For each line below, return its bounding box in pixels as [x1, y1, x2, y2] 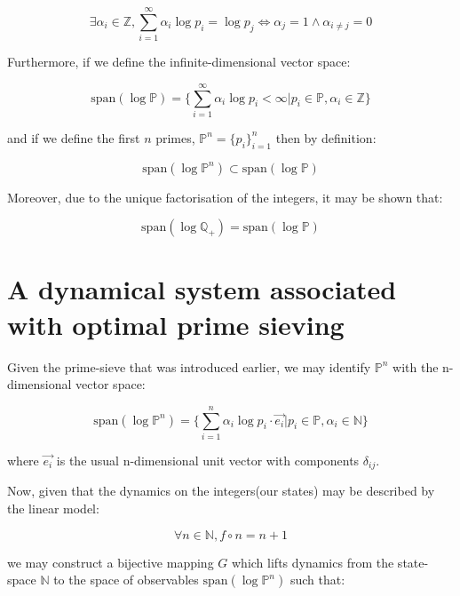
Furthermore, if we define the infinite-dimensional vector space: [7, 52, 351, 71]
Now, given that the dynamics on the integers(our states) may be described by [7, 481, 435, 500]
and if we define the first [7, 128, 140, 147]
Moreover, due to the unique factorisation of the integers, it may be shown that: [7, 187, 443, 206]
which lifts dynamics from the [232, 552, 394, 571]
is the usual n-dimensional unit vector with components [56, 450, 360, 469]
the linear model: [7, 498, 99, 517]
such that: [289, 570, 345, 589]
